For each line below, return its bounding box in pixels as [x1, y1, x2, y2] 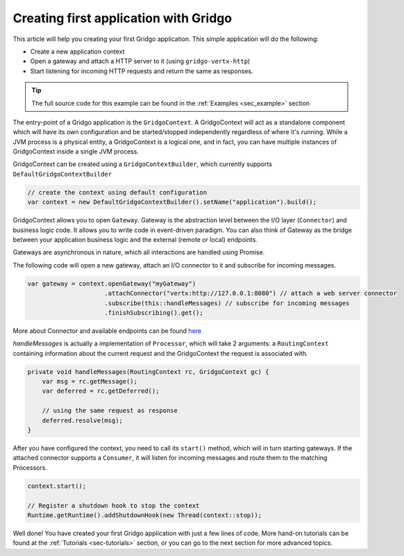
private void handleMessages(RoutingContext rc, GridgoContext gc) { [27, 368, 269, 375]
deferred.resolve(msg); [42, 416, 123, 424]
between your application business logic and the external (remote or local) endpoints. [12, 235, 258, 243]
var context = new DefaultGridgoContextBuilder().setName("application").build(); [27, 198, 317, 206]
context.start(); [27, 482, 87, 490]
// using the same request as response [42, 407, 178, 415]
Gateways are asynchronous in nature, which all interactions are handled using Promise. [12, 248, 265, 256]
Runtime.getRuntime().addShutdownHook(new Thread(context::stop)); [27, 511, 262, 519]
